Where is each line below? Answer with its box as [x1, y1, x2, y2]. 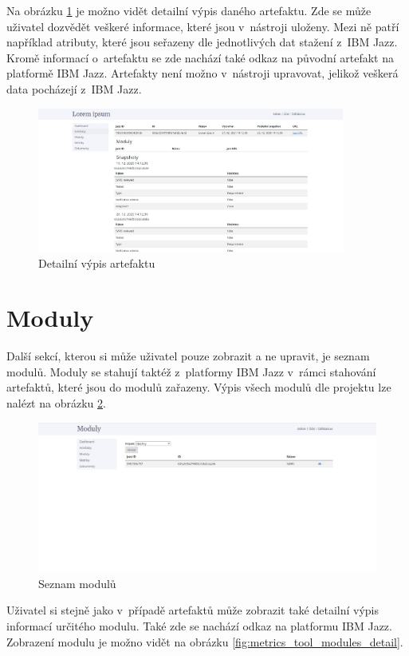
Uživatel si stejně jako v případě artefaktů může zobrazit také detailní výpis [6, 602, 380, 618]
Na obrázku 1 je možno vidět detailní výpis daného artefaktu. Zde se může [6, 2, 372, 18]
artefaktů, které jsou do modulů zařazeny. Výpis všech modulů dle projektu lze [6, 379, 391, 396]
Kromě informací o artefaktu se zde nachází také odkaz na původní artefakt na [6, 49, 394, 66]
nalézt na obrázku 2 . [6, 395, 106, 411]
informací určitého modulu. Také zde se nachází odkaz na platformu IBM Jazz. [6, 618, 392, 634]
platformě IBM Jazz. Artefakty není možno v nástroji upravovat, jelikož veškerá [6, 65, 399, 82]
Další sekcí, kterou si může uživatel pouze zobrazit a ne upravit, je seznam [6, 348, 370, 364]
